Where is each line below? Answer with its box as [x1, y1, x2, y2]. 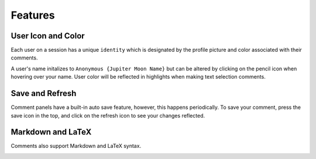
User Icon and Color [11, 31, 85, 41]
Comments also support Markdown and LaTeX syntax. [11, 143, 142, 150]
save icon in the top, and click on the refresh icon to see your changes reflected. [11, 112, 205, 119]
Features [11, 9, 55, 22]
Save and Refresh [11, 89, 77, 98]
